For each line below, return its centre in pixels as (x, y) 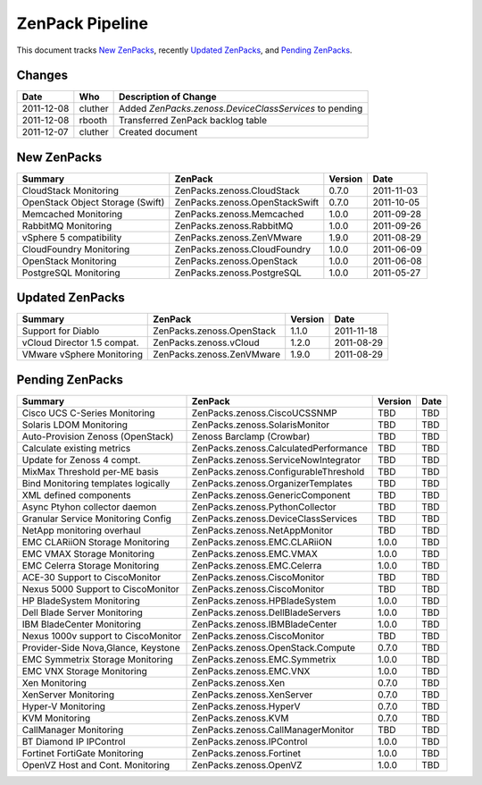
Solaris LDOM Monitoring (75, 425)
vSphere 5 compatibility (72, 237)
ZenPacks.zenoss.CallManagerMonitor (273, 730)
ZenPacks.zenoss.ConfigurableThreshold (278, 472)
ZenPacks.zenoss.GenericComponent (271, 495)
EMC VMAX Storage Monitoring (88, 554)
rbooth (93, 121)
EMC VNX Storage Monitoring (84, 671)
